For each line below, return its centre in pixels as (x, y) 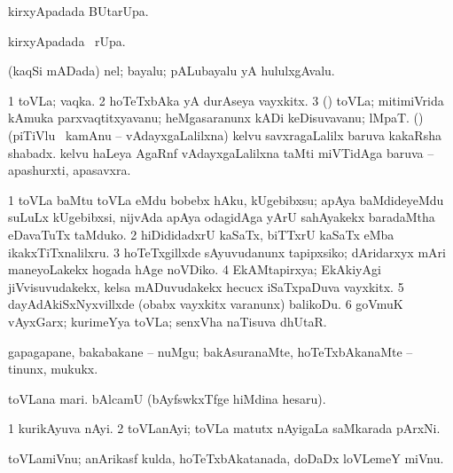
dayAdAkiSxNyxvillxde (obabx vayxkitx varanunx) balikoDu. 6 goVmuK (206, 304)
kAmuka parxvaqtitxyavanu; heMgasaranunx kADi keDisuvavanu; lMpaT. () (216, 118)
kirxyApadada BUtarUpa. (78, 11)
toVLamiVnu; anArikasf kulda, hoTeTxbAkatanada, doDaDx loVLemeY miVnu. (226, 457)
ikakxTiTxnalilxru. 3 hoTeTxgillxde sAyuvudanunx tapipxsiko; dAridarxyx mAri (227, 252)
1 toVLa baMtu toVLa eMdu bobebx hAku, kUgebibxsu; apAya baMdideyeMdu (226, 199)
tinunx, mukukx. (53, 369)
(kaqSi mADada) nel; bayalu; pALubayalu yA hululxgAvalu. (172, 71)
